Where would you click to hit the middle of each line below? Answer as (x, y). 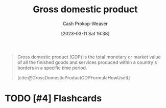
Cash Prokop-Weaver (85, 24)
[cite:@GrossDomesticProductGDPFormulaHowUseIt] (74, 77)
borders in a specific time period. (52, 68)
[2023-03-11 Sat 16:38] (85, 33)
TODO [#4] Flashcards (53, 99)
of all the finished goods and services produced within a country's (87, 62)
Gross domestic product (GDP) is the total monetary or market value (89, 57)
